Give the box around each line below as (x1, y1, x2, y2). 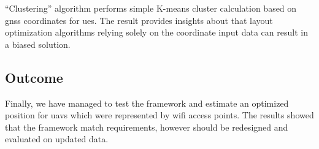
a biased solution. (5, 37, 71, 50)
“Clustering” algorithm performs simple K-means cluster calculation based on (5, 2, 297, 14)
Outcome (5, 67, 63, 86)
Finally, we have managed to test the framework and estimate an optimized (5, 96, 289, 109)
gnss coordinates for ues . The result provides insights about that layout (5, 13, 273, 26)
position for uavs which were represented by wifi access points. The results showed (5, 109, 314, 121)
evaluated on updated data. (5, 132, 109, 145)
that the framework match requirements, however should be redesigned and (5, 120, 288, 133)
